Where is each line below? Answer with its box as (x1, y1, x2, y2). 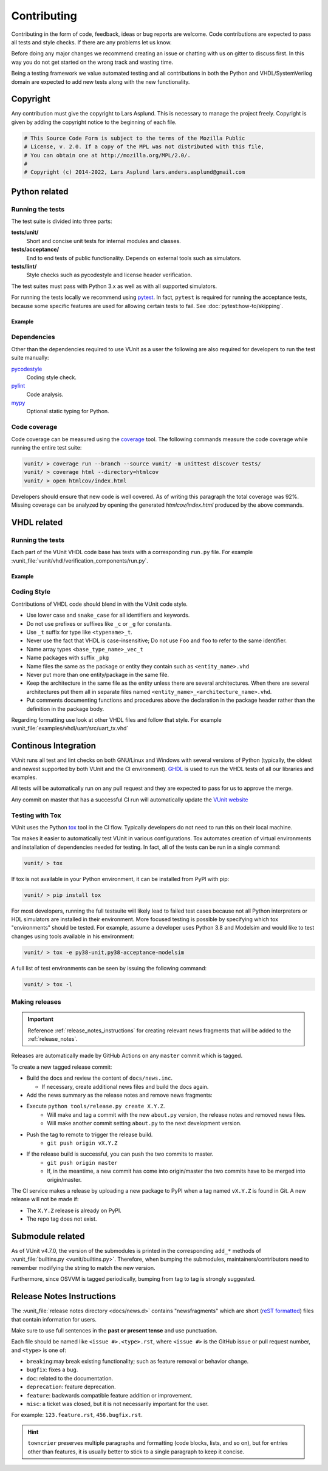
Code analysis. (26, 391, 64, 398)
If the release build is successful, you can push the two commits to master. (26, 1150, 214, 1157)
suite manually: (11, 354, 49, 362)
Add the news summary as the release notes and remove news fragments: (26, 1091, 213, 1099)
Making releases (11, 998, 61, 1006)
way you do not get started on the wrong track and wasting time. (11, 58, 174, 66)
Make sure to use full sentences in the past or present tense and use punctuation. (11, 1326, 218, 1334)
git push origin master (47, 1159, 118, 1166)
